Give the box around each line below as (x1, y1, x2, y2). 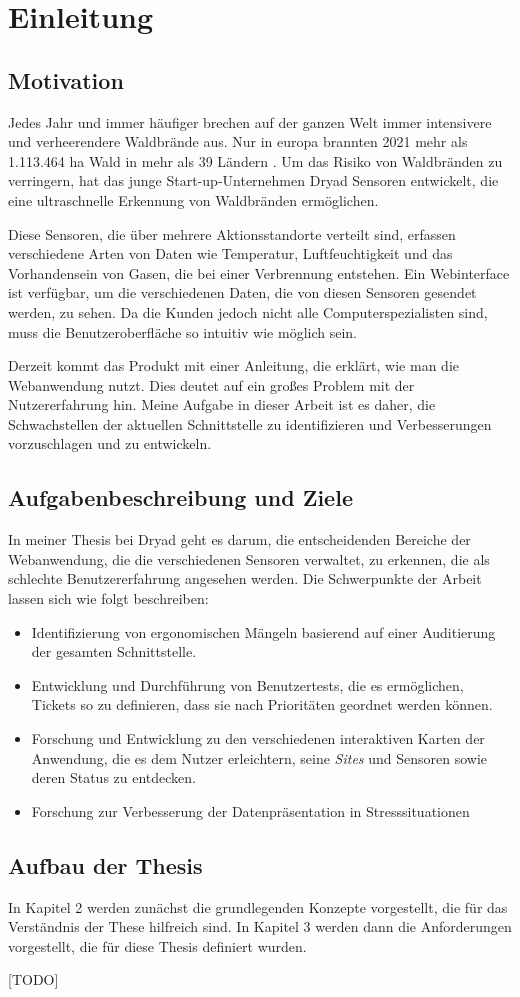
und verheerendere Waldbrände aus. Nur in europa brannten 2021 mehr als (8, 131, 468, 152)
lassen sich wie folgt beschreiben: (8, 588, 209, 609)
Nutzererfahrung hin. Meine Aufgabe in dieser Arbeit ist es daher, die (8, 394, 436, 415)
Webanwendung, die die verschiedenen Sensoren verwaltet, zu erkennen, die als (8, 548, 490, 569)
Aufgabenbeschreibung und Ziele (8, 482, 353, 513)
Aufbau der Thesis (8, 849, 203, 880)
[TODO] (8, 969, 59, 990)
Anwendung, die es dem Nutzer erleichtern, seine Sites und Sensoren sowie (31, 747, 488, 768)
